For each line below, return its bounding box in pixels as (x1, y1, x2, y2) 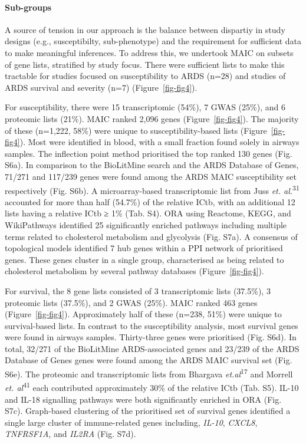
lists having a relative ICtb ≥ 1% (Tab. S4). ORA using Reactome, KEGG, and (5, 207, 291, 219)
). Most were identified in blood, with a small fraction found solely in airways (19, 136, 300, 148)
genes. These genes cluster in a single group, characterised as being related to (5, 253, 284, 265)
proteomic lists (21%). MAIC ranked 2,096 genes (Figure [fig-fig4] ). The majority (5, 112, 299, 124)
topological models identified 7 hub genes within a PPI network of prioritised (5, 242, 283, 254)
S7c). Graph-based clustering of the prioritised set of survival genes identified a (5, 404, 291, 417)
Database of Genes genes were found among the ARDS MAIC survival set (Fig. (5, 354, 292, 366)
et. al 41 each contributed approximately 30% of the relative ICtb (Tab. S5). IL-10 (5, 380, 299, 393)
